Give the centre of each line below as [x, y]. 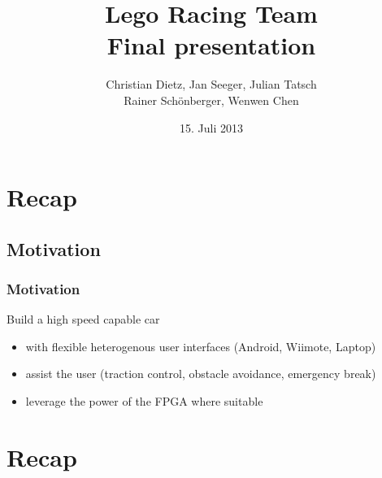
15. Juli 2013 [211, 127]
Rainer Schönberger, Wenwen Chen [211, 100]
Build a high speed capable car [83, 319]
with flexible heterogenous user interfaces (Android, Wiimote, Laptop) [201, 346]
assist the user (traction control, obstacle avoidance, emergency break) [201, 374]
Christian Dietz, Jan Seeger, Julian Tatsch [211, 84]
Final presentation [211, 45]
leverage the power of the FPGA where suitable [144, 401]
